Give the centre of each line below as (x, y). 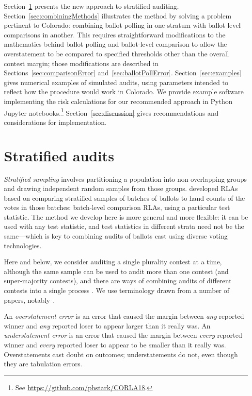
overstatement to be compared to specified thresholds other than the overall (117, 53)
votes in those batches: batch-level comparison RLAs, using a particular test (117, 207)
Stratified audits (59, 155)
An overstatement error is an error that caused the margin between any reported (124, 316)
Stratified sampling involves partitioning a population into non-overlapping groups (125, 179)
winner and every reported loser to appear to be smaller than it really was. (115, 344)
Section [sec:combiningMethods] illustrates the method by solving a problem (118, 15)
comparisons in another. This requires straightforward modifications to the (115, 34)
